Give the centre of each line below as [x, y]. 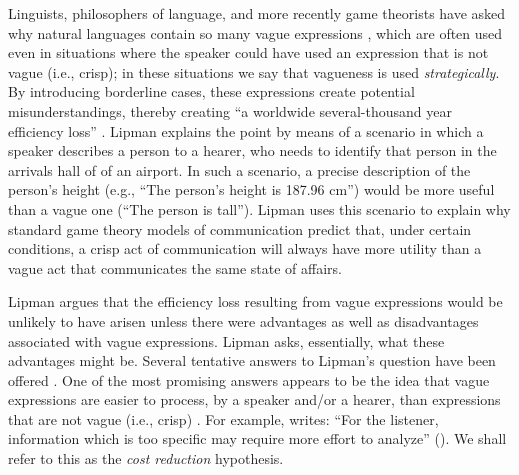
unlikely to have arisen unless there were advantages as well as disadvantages [243, 320]
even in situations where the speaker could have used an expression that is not [248, 52]
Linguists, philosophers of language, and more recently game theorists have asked [257, 13]
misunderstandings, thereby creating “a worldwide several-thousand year [230, 110]
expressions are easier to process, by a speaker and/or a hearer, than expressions [254, 399]
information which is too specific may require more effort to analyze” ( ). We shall [257, 438]
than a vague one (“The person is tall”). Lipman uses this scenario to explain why [259, 208]
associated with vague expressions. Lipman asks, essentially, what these [226, 340]
